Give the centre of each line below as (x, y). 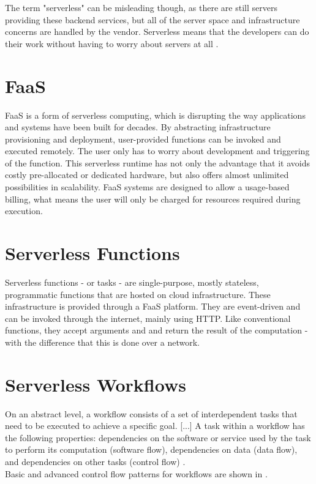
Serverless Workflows (96, 384)
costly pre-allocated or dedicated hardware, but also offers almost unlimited (147, 175)
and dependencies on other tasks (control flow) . (95, 462)
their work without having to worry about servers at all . (112, 43)
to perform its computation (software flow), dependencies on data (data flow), (151, 449)
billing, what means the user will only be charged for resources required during (153, 199)
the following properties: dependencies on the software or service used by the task (158, 437)
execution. (24, 211)
